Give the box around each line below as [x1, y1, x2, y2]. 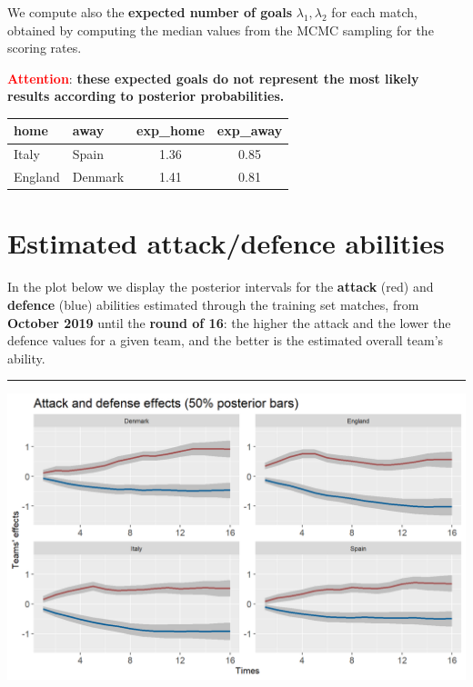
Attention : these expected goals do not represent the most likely [7, 68, 419, 87]
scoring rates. [7, 38, 82, 57]
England [14, 167, 60, 186]
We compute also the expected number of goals [7, 3, 293, 21]
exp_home [136, 121, 205, 140]
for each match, [331, 3, 418, 21]
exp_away [216, 121, 283, 140]
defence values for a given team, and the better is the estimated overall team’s [7, 331, 444, 350]
